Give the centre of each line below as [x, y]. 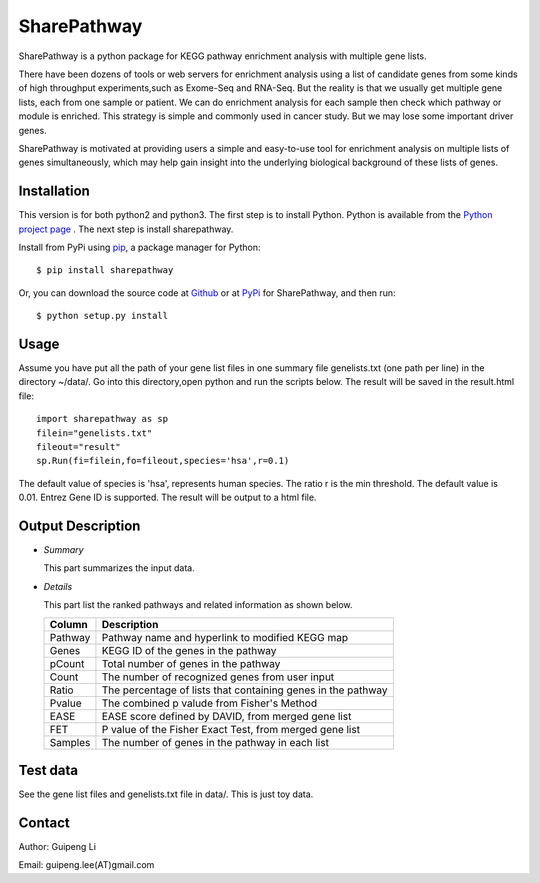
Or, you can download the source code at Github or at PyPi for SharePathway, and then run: [207, 292]
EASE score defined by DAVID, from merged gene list [226, 716]
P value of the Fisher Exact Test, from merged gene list [230, 729]
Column [69, 624]
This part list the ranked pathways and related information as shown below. [198, 605]
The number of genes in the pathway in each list [215, 742]
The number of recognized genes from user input [218, 677]
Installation [54, 191]
